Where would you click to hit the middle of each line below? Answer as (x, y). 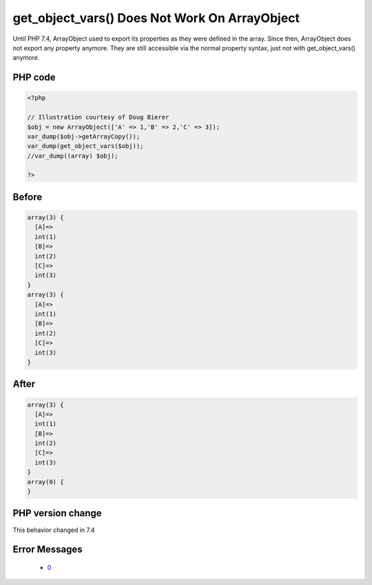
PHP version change (58, 513)
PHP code (34, 78)
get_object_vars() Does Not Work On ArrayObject (156, 18)
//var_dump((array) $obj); (73, 156)
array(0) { (45, 482)
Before (28, 197)
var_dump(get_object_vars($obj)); (85, 146)
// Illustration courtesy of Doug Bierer (98, 117)
